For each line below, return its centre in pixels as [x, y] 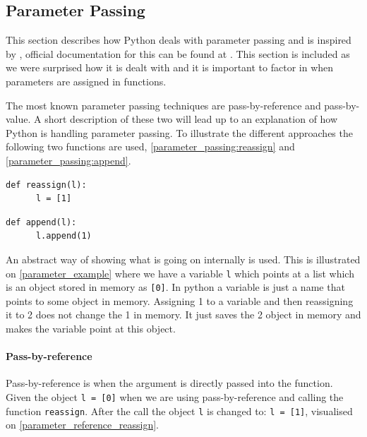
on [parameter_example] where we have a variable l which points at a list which [180, 273]
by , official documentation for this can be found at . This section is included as [178, 53]
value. [18, 119]
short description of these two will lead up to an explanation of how [191, 119]
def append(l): [41, 222]
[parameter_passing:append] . [68, 160]
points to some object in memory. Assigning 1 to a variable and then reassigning [180, 300]
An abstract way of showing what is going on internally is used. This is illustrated [183, 259]
